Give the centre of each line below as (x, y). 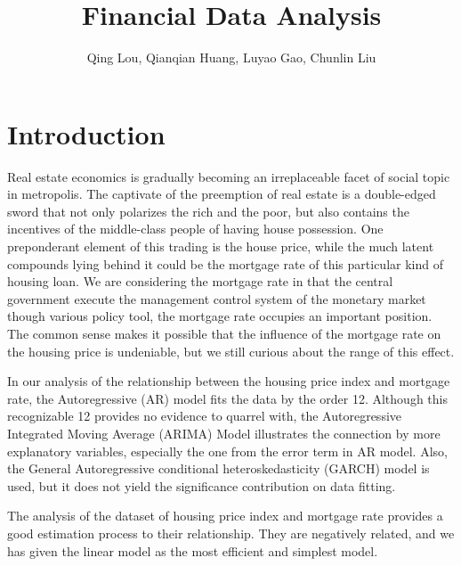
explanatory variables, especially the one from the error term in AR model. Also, (227, 451)
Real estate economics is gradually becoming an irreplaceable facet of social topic (229, 176)
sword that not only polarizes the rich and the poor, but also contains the (208, 211)
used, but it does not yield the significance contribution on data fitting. (202, 485)
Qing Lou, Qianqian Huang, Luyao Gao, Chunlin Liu (231, 57)
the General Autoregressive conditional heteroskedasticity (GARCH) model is (218, 468)
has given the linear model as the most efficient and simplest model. (193, 550)
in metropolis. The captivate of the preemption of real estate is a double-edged (222, 194)
